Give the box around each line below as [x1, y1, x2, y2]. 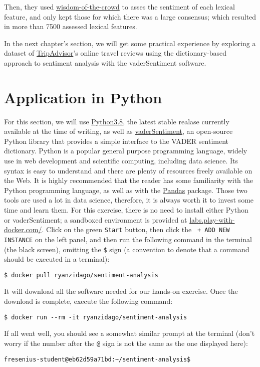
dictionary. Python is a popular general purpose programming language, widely [4, 145, 247, 156]
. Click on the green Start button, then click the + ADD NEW [42, 224, 230, 235]
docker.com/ [4, 224, 42, 235]
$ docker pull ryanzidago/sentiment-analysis [4, 271, 158, 279]
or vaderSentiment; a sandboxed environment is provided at [4, 214, 187, 225]
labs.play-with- [189, 214, 235, 225]
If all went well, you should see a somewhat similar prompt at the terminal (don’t [4, 328, 255, 338]
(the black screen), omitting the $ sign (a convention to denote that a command [4, 244, 249, 254]
